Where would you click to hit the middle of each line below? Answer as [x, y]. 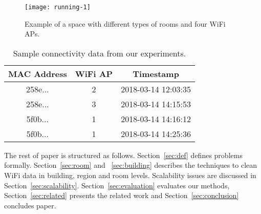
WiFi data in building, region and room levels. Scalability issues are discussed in [130, 175]
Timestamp [156, 73]
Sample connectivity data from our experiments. [100, 53]
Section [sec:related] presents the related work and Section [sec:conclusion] [122, 195]
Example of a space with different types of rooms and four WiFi [125, 23]
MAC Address [38, 73]
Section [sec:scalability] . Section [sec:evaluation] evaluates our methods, [117, 185]
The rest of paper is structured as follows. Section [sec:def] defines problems [123, 155]
